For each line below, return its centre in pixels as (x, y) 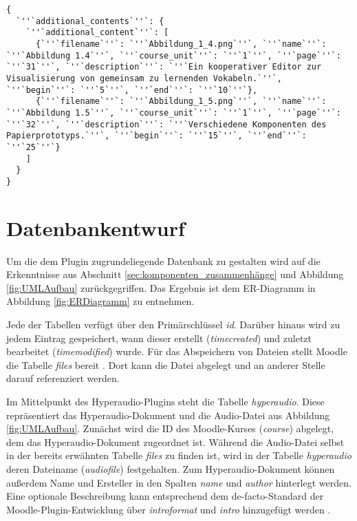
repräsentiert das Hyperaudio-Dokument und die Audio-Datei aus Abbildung (168, 415)
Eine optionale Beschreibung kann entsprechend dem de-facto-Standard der (165, 496)
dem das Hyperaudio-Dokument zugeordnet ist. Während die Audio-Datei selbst (175, 442)
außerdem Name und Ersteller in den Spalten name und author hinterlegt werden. (179, 482)
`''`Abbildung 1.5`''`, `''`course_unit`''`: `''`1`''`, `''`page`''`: (174, 113)
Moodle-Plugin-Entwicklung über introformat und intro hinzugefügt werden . (169, 509)
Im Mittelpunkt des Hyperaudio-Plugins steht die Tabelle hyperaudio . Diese (165, 401)
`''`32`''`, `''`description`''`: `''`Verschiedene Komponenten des (166, 124)
